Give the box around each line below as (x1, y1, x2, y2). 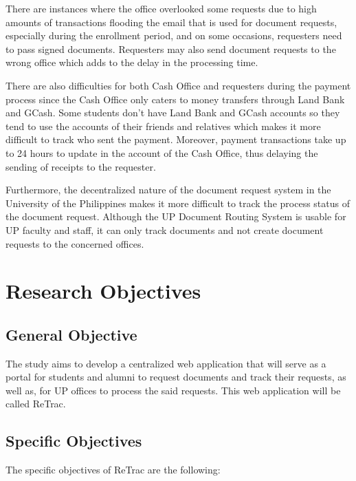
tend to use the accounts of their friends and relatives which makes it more (5, 118, 321, 133)
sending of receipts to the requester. (5, 159, 156, 173)
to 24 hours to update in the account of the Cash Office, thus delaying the (5, 145, 318, 160)
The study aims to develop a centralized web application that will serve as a (5, 356, 326, 370)
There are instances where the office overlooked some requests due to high (5, 1, 317, 15)
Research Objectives (5, 277, 201, 305)
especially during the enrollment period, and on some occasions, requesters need (5, 28, 342, 43)
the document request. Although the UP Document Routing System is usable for (5, 209, 346, 224)
